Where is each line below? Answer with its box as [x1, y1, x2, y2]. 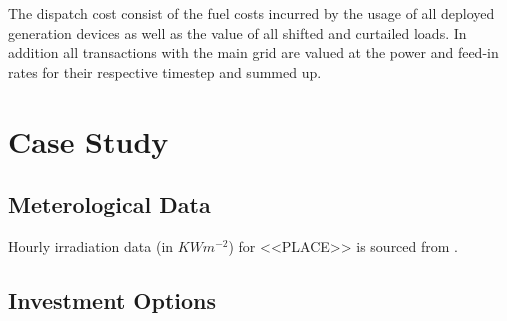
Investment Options [8, 284, 217, 315]
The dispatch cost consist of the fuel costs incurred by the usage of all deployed [8, 3, 495, 23]
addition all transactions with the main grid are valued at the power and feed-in [8, 42, 499, 63]
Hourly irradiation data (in [8, 235, 174, 256]
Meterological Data [8, 189, 211, 220]
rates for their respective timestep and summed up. [8, 61, 322, 82]
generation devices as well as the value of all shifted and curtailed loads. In [8, 22, 467, 43]
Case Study [8, 120, 169, 161]
